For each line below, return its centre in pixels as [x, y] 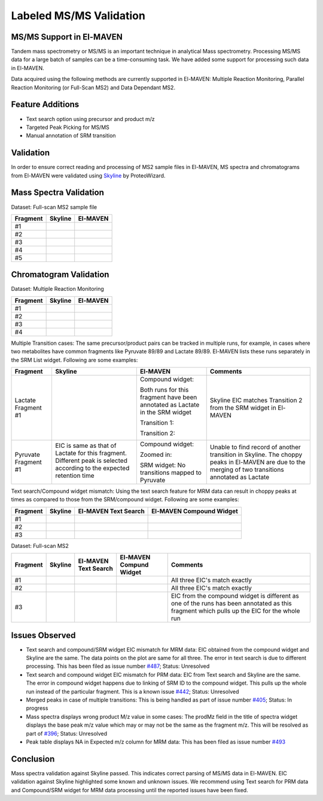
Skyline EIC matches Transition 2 [256, 400]
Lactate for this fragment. [91, 453]
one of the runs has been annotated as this [231, 604]
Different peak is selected [92, 460]
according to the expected [92, 468]
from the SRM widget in [243, 408]
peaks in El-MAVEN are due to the [258, 462]
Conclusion [33, 759]
